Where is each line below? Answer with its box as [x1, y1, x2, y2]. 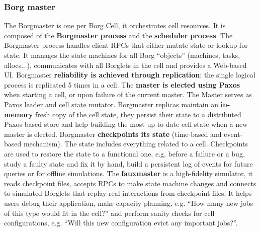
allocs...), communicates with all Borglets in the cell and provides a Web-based [4, 59, 247, 70]
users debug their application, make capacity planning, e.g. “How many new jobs [4, 197, 253, 208]
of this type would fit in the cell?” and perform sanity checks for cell [4, 207, 215, 218]
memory [4, 109, 33, 119]
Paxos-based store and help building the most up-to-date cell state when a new [4, 119, 248, 129]
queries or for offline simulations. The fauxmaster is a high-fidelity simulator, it [4, 168, 253, 179]
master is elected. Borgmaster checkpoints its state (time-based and [4, 128, 222, 139]
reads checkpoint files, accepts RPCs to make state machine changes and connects [4, 178, 256, 188]
